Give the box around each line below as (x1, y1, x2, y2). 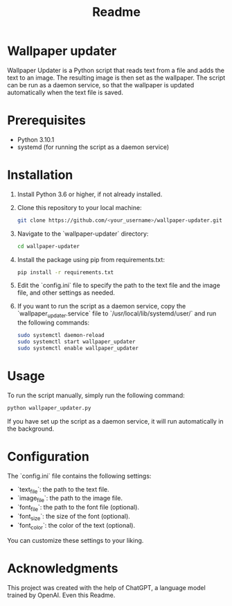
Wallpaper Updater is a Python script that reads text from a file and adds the (7, 66, 225, 74)
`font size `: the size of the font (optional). (17, 512, 130, 522)
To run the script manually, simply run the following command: (7, 391, 185, 399)
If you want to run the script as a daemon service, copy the (17, 302, 186, 311)
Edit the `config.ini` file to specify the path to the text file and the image (17, 282, 220, 290)
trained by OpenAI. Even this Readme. (7, 591, 116, 599)
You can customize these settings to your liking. (7, 536, 144, 544)
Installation (7, 167, 73, 183)
